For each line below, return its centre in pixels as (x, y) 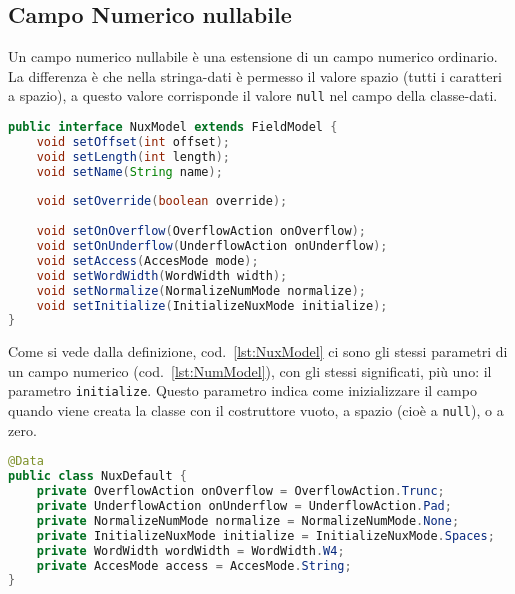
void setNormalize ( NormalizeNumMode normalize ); (201, 290)
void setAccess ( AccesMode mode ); (147, 260)
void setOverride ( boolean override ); (162, 201)
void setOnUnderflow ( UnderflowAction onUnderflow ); (212, 246)
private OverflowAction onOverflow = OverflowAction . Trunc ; (240, 491)
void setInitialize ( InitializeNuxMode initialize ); (212, 305)
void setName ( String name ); (129, 171)
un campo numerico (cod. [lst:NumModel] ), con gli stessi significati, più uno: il (250, 370)
